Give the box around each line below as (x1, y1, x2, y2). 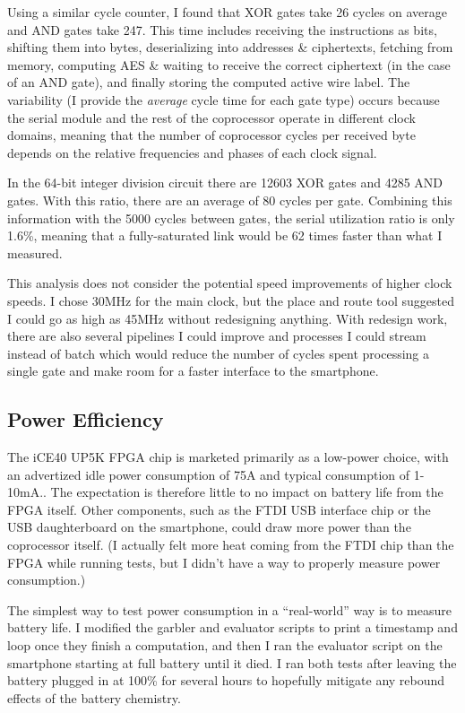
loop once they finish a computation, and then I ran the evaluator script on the (7, 636, 443, 655)
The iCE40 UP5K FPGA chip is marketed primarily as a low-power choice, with (7, 448, 449, 466)
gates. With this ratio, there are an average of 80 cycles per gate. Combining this (7, 190, 452, 209)
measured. (7, 243, 63, 262)
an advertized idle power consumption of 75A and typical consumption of (7, 465, 410, 483)
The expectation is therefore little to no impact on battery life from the (50, 483, 443, 501)
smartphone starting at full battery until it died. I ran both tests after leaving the (7, 653, 457, 672)
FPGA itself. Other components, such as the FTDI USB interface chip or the (7, 500, 431, 518)
